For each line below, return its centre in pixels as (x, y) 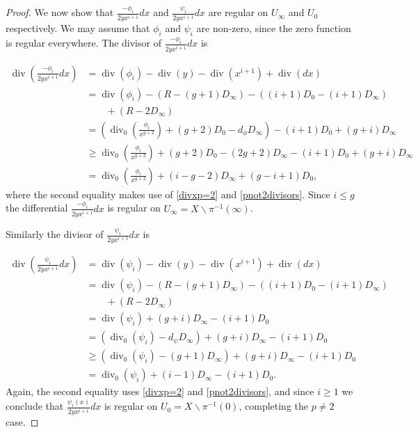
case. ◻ (22, 422)
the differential (37, 208)
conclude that (35, 406)
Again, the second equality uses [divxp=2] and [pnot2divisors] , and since (160, 391)
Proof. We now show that (60, 12)
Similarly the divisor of (55, 234)
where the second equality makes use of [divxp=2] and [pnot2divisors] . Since (168, 194)
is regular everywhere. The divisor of (83, 43)
